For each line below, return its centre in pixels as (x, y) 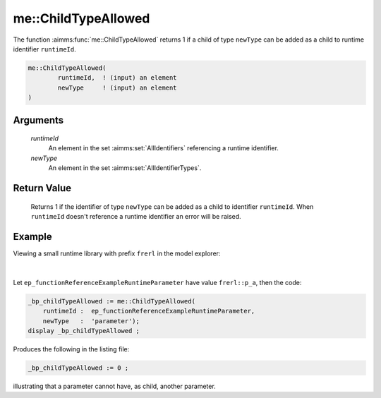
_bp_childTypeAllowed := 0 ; (78, 368)
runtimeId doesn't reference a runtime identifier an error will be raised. (136, 217)
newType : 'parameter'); (91, 321)
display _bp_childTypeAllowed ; (84, 331)
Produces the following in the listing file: (71, 349)
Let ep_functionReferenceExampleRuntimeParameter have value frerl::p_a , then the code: (157, 282)
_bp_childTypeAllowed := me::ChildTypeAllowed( (111, 301)
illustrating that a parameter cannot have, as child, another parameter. (115, 386)
